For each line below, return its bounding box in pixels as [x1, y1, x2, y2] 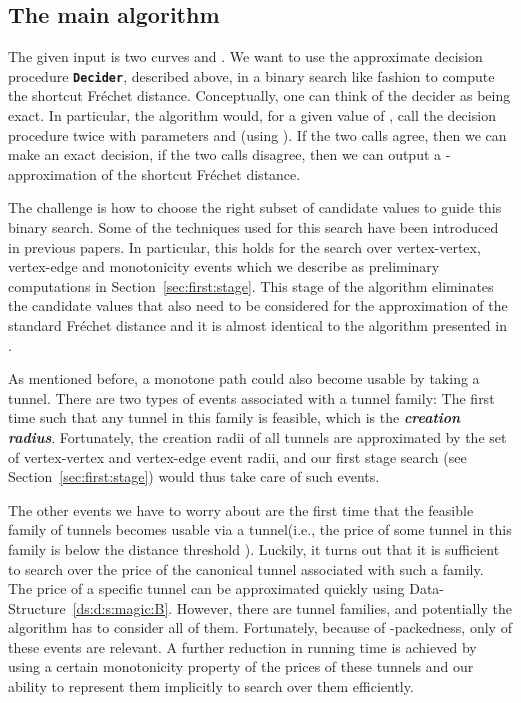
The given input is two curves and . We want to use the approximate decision [8, 46, 483, 67]
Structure [8, 597, 66, 618]
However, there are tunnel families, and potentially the [176, 597, 512, 618]
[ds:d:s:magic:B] [72, 597, 169, 618]
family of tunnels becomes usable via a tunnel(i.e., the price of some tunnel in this [8, 519, 512, 540]
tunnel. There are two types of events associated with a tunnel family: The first [8, 387, 495, 408]
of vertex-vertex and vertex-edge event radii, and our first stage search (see [8, 446, 467, 467]
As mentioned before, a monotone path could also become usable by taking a [8, 368, 480, 389]
